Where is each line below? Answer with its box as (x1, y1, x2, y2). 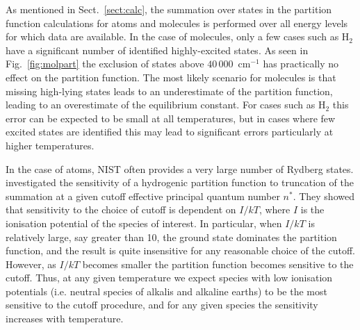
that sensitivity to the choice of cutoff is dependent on (6, 202, 236, 217)
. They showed (293, 188, 354, 203)
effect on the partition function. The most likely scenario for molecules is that (6, 69, 336, 84)
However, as (6, 256, 56, 271)
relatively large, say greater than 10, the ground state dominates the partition (6, 229, 337, 244)
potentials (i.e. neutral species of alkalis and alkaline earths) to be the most (6, 283, 327, 298)
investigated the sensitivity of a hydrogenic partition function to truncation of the (6, 175, 354, 190)
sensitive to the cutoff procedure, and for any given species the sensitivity (6, 297, 318, 312)
